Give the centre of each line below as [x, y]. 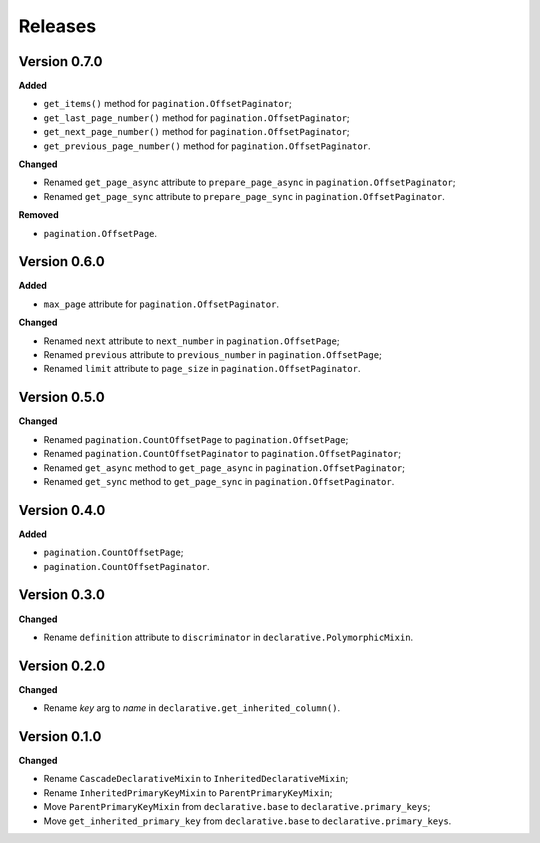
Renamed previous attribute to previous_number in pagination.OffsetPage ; [212, 355]
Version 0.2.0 [62, 665]
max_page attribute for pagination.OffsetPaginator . [161, 304]
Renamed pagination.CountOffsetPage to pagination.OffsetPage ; [196, 439]
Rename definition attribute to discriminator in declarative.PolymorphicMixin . [228, 637]
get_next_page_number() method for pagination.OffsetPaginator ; [196, 132]
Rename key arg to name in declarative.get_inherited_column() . [192, 708]
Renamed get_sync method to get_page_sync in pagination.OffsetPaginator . [219, 481]
